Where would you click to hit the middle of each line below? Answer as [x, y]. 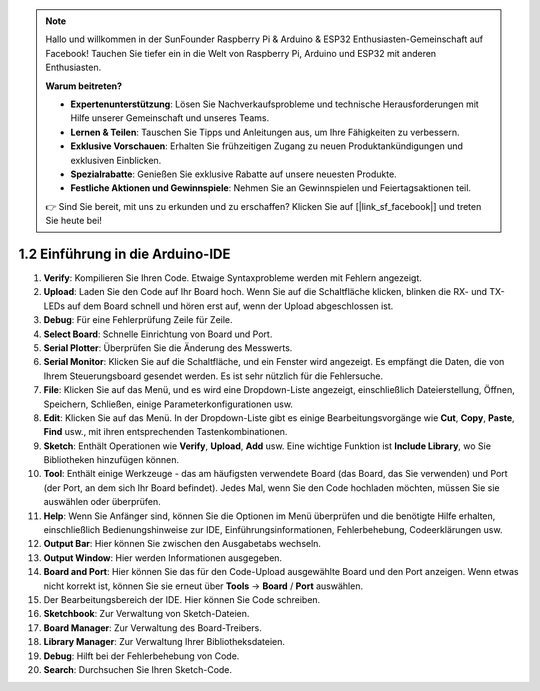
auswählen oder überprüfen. [102, 502]
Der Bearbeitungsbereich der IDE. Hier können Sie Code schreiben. [182, 599]
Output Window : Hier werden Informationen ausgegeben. [163, 557]
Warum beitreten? [84, 86]
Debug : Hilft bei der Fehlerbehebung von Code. [141, 656]
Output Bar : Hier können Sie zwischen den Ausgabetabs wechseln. [182, 544]
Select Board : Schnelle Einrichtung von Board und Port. [158, 334]
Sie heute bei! [73, 221]
